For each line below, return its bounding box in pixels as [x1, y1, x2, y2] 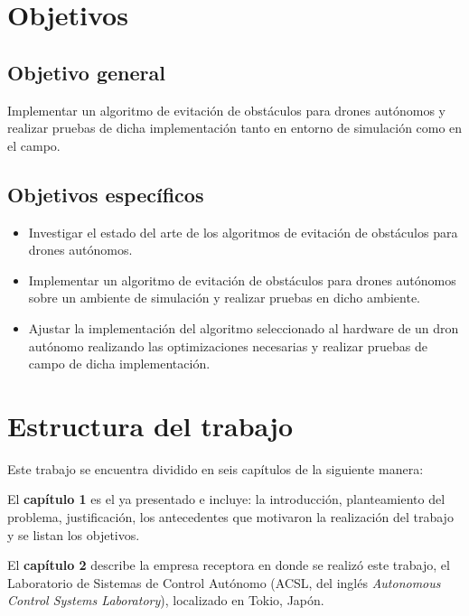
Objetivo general [7, 58, 165, 86]
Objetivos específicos [7, 180, 204, 208]
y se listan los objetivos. [7, 525, 140, 544]
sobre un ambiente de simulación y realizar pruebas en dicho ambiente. [28, 288, 420, 307]
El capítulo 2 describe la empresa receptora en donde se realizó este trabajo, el [7, 555, 450, 574]
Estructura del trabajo [7, 406, 294, 443]
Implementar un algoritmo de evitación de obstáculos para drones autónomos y [7, 100, 446, 119]
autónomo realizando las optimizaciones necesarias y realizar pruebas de [28, 336, 427, 355]
